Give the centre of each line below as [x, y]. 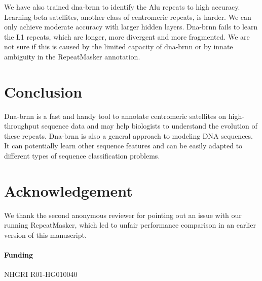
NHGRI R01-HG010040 [41, 274]
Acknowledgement [68, 190]
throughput [22, 126]
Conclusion [43, 91]
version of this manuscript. [45, 235]
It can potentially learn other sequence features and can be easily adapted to [123, 146]
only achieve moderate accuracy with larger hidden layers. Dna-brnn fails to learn [131, 27]
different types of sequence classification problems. [82, 156]
